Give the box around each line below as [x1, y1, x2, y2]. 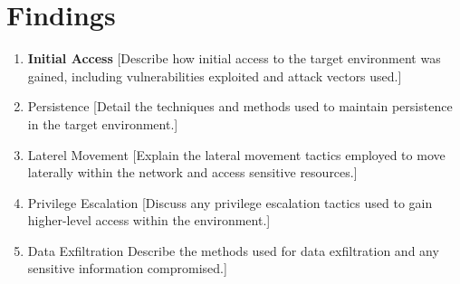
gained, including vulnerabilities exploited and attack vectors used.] [27, 66, 402, 85]
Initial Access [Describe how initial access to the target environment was [27, 49, 441, 68]
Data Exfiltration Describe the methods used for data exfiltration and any [27, 241, 439, 260]
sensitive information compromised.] [27, 259, 227, 278]
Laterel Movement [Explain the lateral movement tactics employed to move [27, 145, 446, 164]
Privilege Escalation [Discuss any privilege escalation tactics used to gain [27, 193, 433, 212]
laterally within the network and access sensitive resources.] [27, 163, 358, 182]
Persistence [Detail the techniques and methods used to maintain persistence [27, 97, 453, 116]
